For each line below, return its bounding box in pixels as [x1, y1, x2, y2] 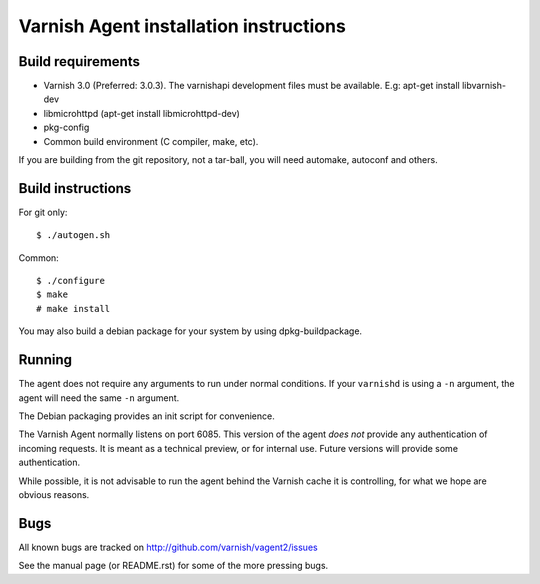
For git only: [18, 206, 68, 218]
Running [18, 351, 73, 369]
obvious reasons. [18, 488, 90, 500]
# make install [36, 303, 111, 314]
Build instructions [18, 180, 132, 197]
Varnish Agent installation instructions [18, 15, 347, 37]
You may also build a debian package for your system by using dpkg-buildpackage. [18, 325, 363, 337]
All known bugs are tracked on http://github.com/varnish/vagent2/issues [18, 541, 319, 553]
